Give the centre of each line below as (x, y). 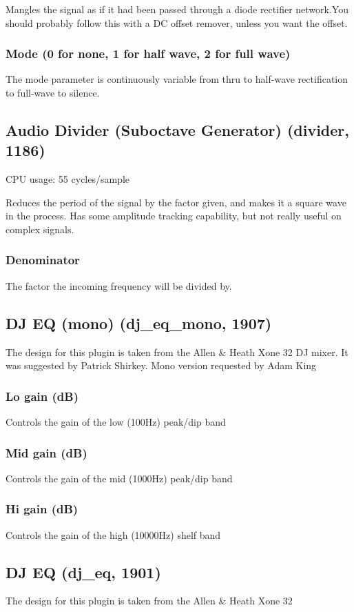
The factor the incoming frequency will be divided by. (119, 285)
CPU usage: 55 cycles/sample (68, 179)
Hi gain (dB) (42, 509)
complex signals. (40, 229)
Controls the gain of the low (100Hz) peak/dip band (116, 421)
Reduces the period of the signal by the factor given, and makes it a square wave (176, 202)
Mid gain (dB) (46, 452)
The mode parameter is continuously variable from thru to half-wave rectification (177, 79)
